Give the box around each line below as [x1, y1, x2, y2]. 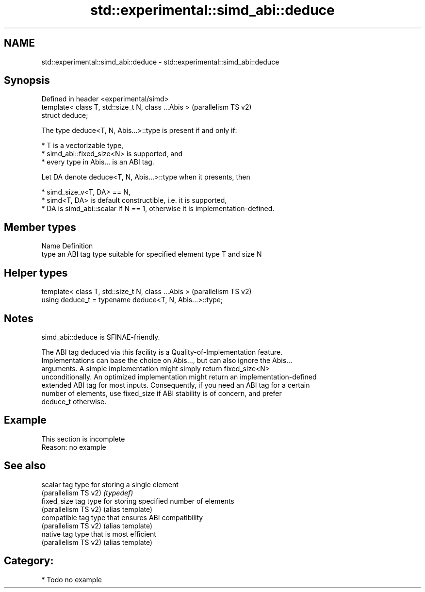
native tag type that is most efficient [41, 529, 156, 538]
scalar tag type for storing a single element [41, 480, 179, 489]
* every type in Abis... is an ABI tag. [41, 158, 154, 166]
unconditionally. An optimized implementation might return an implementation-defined [41, 372, 317, 381]
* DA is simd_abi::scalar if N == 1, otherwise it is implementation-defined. [41, 204, 275, 213]
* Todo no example [41, 575, 102, 584]
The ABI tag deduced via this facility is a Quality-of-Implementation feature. [41, 347, 283, 356]
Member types [4, 221, 76, 233]
